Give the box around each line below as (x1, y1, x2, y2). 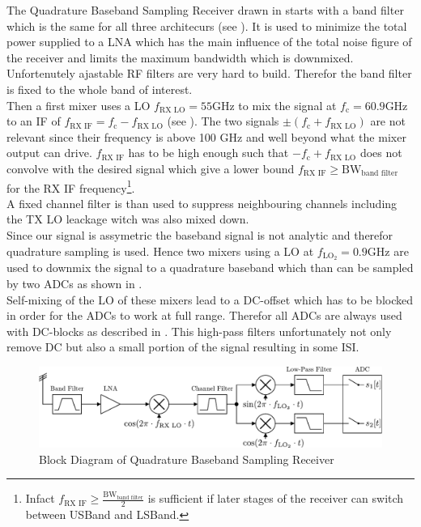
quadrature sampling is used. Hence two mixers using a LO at (6, 242, 314, 259)
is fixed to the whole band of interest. (6, 80, 193, 97)
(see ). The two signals (167, 113, 279, 130)
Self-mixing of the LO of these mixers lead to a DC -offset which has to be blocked (6, 291, 413, 308)
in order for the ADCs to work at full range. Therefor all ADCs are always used (6, 307, 402, 324)
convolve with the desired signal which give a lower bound (6, 159, 295, 176)
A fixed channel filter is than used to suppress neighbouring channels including (6, 194, 398, 211)
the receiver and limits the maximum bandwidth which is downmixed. (6, 49, 354, 66)
